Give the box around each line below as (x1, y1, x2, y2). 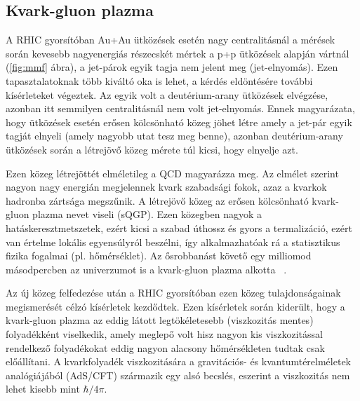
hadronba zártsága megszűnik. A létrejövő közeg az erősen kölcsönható (6, 193, 309, 208)
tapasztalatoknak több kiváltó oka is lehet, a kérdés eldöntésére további (6, 73, 313, 88)
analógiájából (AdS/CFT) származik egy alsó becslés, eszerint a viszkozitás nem (6, 367, 350, 382)
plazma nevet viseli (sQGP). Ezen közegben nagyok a (32, 207, 262, 222)
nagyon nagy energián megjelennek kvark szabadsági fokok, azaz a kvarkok (6, 179, 327, 194)
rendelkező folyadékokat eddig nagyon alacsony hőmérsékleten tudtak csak (6, 340, 325, 355)
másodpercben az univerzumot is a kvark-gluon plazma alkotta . (6, 261, 287, 276)
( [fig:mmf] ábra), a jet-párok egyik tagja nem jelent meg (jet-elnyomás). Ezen (6, 60, 338, 74)
